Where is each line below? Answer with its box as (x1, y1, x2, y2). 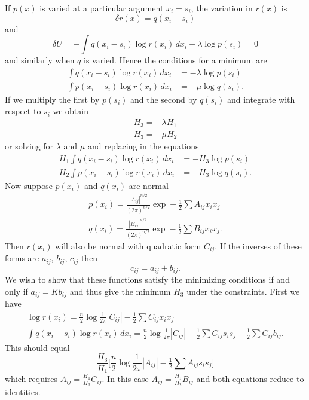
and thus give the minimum (69, 285, 171, 297)
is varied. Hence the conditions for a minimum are (83, 54, 267, 66)
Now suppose (5, 179, 53, 191)
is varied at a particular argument (39, 2, 164, 14)
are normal (129, 179, 169, 191)
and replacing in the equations (87, 140, 199, 152)
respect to (5, 105, 41, 117)
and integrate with (227, 93, 295, 105)
